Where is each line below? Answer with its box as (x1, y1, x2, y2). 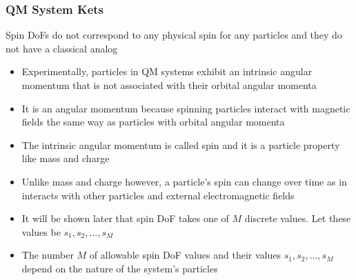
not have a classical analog (6, 41, 118, 55)
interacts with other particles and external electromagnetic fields (21, 188, 295, 202)
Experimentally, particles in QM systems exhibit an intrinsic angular (21, 64, 313, 79)
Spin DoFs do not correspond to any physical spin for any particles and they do (6, 28, 342, 42)
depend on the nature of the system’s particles (21, 261, 218, 275)
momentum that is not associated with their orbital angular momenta (21, 78, 317, 92)
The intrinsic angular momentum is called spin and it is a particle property (21, 137, 340, 152)
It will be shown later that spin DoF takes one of (21, 211, 229, 226)
